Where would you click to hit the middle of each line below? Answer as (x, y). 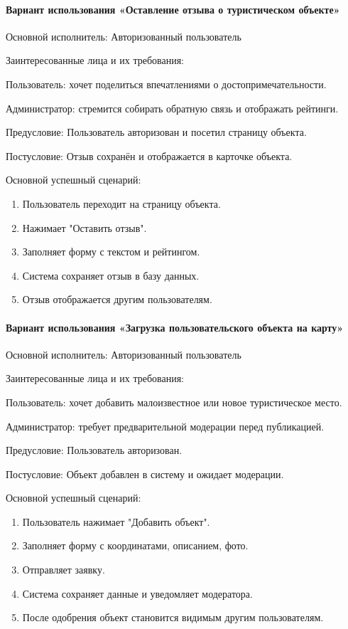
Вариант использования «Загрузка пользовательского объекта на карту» (175, 327)
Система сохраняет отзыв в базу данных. (111, 275)
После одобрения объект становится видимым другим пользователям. (173, 617)
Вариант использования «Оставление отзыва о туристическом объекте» (173, 9)
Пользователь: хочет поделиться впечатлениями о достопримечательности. (166, 84)
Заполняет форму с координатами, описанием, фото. (135, 545)
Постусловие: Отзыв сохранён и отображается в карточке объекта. (149, 155)
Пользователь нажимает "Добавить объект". (116, 521)
